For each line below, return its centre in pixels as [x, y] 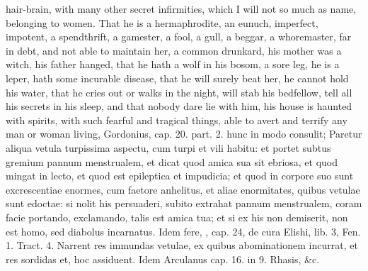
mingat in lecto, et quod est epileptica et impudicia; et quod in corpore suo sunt [180, 176]
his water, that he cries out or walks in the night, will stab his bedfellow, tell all [179, 92]
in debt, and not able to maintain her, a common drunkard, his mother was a [174, 50]
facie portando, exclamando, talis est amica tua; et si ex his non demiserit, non [177, 217]
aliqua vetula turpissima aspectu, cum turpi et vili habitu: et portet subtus [168, 147]
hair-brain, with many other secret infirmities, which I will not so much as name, [181, 9]
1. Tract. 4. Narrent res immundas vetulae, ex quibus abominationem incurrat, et [182, 245]
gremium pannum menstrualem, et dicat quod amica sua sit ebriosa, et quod [172, 161]
